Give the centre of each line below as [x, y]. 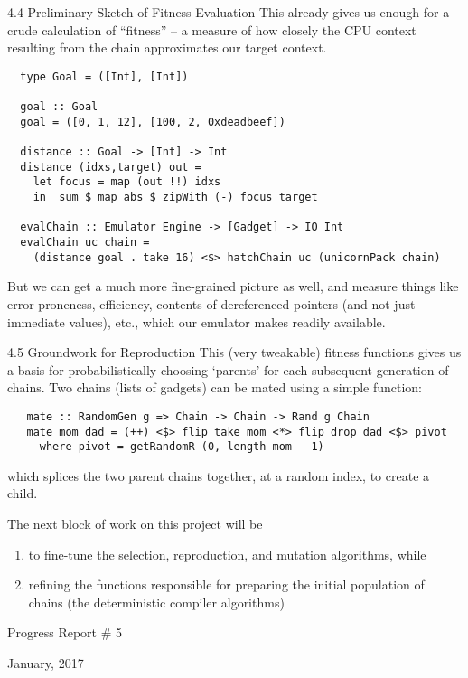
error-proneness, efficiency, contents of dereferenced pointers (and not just [211, 303]
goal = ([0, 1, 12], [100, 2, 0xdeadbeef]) [153, 122]
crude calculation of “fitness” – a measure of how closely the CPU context [212, 29]
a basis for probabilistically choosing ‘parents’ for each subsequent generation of [228, 369]
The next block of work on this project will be [135, 524]
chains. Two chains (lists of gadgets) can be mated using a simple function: [215, 387]
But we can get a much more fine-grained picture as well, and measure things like [233, 286]
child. [23, 493]
